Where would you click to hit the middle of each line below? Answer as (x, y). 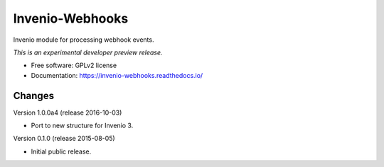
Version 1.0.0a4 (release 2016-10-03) (68, 113)
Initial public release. (61, 151)
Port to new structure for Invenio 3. (82, 126)
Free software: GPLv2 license (74, 65)
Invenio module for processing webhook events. (84, 40)
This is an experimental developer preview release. (88, 52)
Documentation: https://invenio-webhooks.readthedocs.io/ (117, 75)
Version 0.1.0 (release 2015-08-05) (64, 139)
